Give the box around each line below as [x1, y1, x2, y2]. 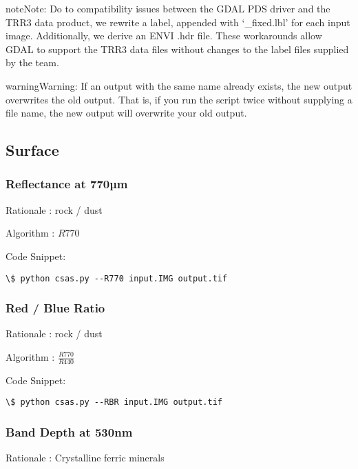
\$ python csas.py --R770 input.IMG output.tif [6, 273, 228, 283]
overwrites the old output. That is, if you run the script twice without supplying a [6, 92, 352, 106]
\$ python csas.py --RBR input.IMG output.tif [6, 397, 222, 408]
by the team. [6, 55, 59, 70]
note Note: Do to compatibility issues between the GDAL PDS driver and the [6, 1, 330, 15]
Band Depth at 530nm [6, 423, 133, 440]
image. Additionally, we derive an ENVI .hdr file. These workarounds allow [6, 28, 322, 43]
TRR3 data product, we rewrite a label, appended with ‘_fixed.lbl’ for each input [6, 14, 350, 29]
